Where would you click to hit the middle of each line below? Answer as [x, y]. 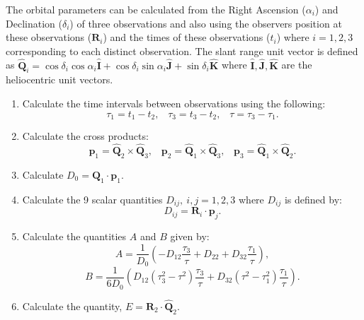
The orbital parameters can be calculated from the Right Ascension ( [156, 9]
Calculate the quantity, [72, 306]
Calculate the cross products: [85, 136]
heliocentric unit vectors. [59, 79]
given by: [190, 236]
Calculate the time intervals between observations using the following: [174, 103]
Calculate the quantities [74, 236]
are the [297, 65]
